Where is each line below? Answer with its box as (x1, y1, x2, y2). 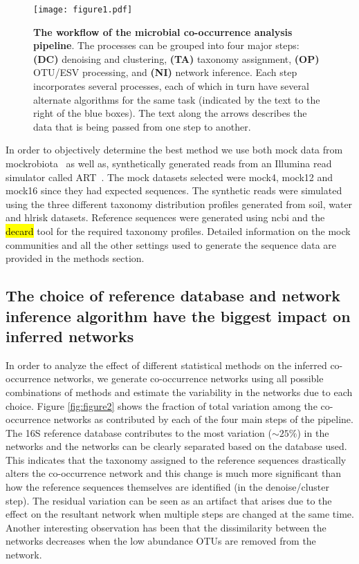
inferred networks (6, 325, 134, 346)
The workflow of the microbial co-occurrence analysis (33, 24, 293, 39)
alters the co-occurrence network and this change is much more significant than (6, 466, 342, 480)
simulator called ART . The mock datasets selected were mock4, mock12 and (6, 169, 333, 184)
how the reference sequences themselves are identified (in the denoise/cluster (6, 480, 329, 494)
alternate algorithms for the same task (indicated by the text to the (33, 92, 320, 106)
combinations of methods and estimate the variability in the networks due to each (6, 384, 353, 399)
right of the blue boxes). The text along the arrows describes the (33, 106, 307, 120)
